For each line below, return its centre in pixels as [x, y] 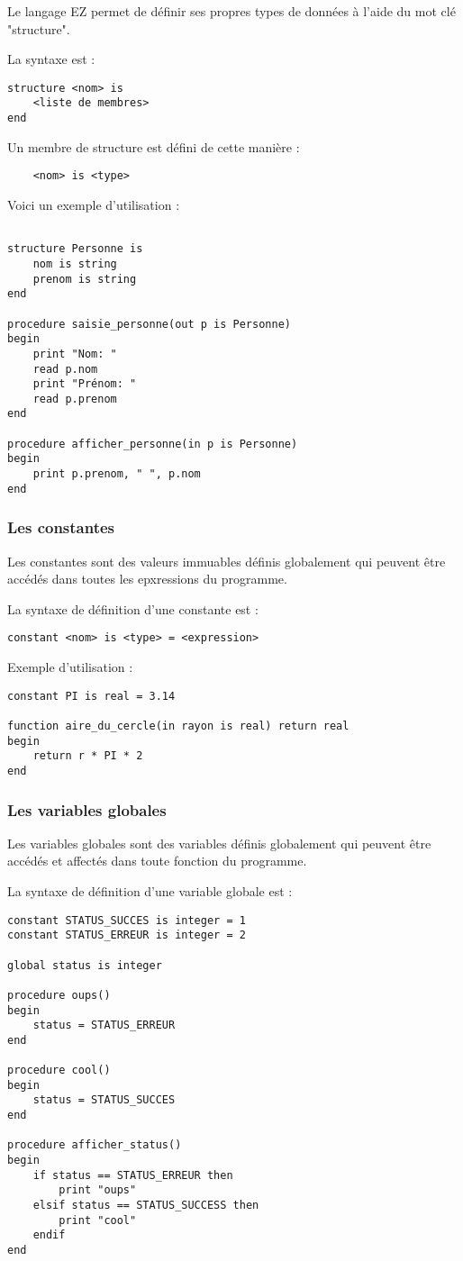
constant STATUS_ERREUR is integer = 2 [127, 935]
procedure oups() [59, 995]
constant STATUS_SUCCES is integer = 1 [127, 920]
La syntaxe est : [51, 59]
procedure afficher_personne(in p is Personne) [153, 444]
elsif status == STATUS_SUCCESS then [146, 1206]
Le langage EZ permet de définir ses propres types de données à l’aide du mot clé [231, 11]
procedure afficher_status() [95, 1145]
